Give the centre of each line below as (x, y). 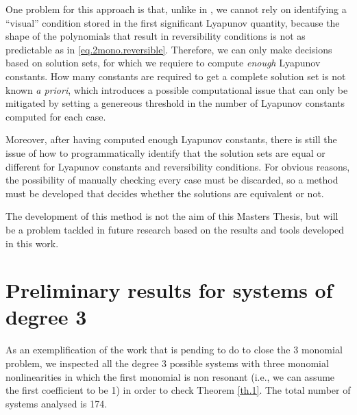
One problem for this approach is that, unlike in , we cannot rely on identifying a (176, 9)
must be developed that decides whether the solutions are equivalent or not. (165, 193)
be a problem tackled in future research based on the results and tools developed (175, 229)
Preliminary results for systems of (169, 290)
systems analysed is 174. (57, 403)
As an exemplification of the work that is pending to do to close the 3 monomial (174, 350)
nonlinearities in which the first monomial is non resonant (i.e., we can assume (170, 376)
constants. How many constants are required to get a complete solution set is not (176, 76)
